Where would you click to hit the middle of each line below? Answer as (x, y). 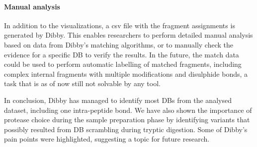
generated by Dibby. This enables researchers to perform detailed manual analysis (128, 35)
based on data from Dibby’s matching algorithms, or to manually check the (119, 44)
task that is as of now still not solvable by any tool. (82, 83)
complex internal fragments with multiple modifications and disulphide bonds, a (126, 73)
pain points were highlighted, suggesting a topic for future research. (107, 139)
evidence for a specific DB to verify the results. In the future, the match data (122, 54)
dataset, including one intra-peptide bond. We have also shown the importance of (128, 110)
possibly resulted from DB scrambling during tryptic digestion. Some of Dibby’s (126, 129)
